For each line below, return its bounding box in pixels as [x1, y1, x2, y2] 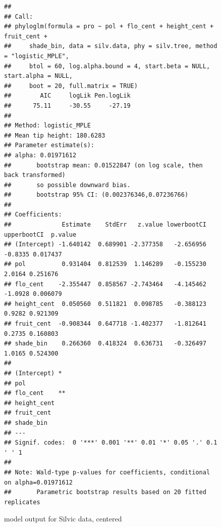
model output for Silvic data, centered [4, 513, 122, 524]
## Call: [4, 13, 33, 20]
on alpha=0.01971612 [4, 478, 73, 486]
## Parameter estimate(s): [4, 142, 94, 149]
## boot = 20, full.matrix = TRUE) [4, 82, 138, 90]
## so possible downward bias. [4, 181, 131, 189]
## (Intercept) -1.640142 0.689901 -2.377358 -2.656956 [4, 241, 206, 248]
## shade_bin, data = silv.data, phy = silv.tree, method [4, 42, 217, 50]
